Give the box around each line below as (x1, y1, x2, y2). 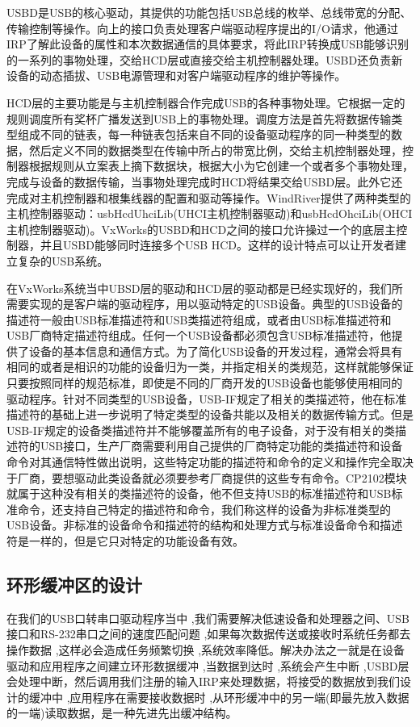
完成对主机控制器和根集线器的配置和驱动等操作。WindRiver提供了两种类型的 (6, 189, 411, 206)
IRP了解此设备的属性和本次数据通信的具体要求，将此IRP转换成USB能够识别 (6, 36, 409, 52)
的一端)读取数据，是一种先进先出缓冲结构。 (6, 704, 237, 721)
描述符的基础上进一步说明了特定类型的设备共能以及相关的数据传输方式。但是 (6, 406, 414, 423)
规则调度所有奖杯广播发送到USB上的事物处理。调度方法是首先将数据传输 (6, 110, 392, 127)
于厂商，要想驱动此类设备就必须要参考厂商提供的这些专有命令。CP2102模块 (6, 469, 407, 486)
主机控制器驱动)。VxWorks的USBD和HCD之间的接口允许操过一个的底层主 (6, 220, 397, 237)
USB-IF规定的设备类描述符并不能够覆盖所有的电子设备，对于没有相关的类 (6, 421, 396, 438)
